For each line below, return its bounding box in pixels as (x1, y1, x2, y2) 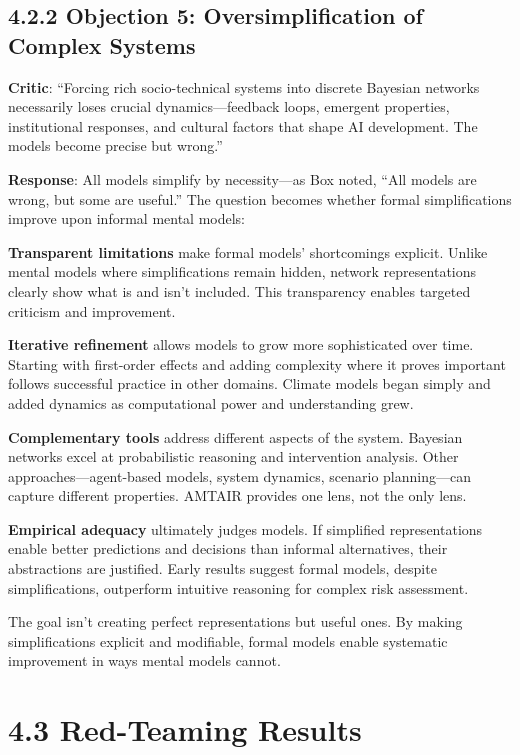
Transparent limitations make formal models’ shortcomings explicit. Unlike (8, 241, 488, 262)
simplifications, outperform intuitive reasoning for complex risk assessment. (8, 577, 469, 598)
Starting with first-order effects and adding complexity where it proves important (8, 353, 506, 374)
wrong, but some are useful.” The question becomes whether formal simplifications (8, 188, 512, 209)
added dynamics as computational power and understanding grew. (8, 392, 414, 413)
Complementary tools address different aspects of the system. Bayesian (8, 426, 463, 447)
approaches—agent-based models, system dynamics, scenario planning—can (8, 465, 471, 486)
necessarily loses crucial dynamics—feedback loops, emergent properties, (8, 96, 450, 117)
